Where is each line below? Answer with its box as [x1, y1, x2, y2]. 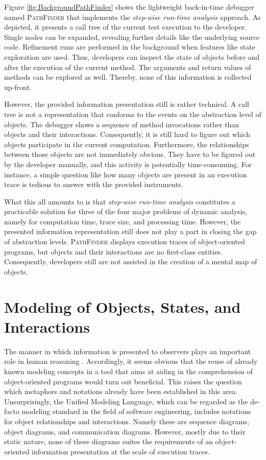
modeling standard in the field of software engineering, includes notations [21, 406, 251, 417]
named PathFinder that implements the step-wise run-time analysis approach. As [4, 11, 261, 22]
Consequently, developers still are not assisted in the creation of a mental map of [4, 256, 257, 267]
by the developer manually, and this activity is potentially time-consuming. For [4, 158, 252, 169]
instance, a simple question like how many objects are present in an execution [4, 169, 247, 179]
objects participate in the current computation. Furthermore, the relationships [4, 139, 249, 149]
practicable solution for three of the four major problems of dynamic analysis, [4, 206, 247, 217]
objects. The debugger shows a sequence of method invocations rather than [4, 119, 239, 129]
